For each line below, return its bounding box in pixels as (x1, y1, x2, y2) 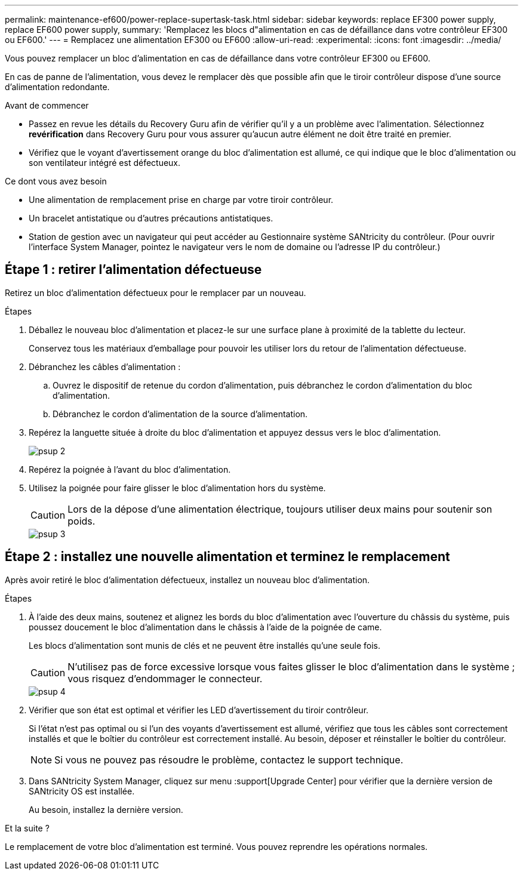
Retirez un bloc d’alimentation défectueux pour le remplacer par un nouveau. (5, 287, 306, 298)
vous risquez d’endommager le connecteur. (67, 672, 263, 685)
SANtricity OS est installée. (29, 785, 135, 796)
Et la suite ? (5, 822, 50, 833)
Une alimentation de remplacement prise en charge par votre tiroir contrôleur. (29, 195, 334, 205)
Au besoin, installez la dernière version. (29, 804, 183, 815)
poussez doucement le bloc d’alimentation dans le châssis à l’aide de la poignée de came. (29, 621, 382, 632)
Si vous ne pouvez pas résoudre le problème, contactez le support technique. (54, 753, 404, 766)
